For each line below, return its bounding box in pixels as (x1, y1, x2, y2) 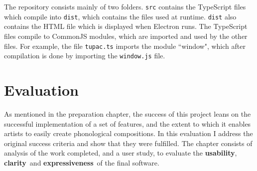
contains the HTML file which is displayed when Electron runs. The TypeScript (4, 21, 248, 31)
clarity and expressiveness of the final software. (4, 157, 159, 168)
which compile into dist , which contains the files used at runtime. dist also (4, 11, 237, 21)
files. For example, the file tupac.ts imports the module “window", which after (4, 40, 246, 51)
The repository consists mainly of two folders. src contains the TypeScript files (4, 1, 246, 11)
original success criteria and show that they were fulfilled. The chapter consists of (4, 138, 253, 148)
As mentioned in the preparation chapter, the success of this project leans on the (4, 108, 251, 119)
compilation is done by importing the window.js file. (4, 50, 165, 61)
